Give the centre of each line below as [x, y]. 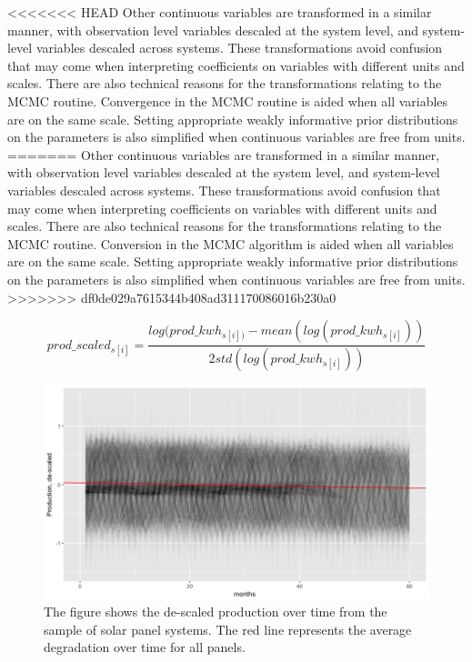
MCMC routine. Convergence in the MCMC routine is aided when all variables [228, 100]
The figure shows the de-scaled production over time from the [216, 612]
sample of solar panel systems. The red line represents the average [228, 629]
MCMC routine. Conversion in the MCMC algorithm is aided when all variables [231, 243]
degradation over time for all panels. [145, 647]
